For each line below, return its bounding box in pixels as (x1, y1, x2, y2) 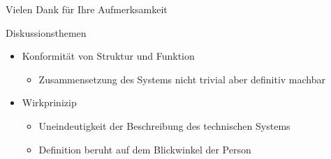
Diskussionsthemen (6, 25, 87, 40)
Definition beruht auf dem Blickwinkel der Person (38, 142, 251, 156)
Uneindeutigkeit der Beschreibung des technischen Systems (38, 118, 290, 133)
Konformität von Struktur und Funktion (22, 49, 195, 63)
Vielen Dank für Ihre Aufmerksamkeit (6, 2, 168, 16)
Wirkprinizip (22, 95, 77, 110)
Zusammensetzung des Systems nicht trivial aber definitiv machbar (38, 72, 325, 86)
